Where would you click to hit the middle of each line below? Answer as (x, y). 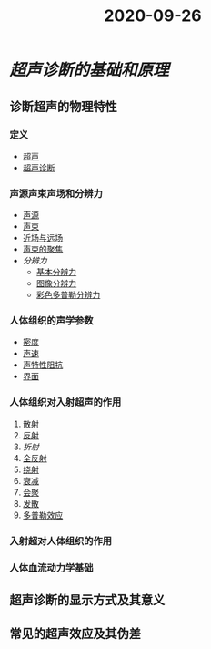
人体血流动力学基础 (51, 568)
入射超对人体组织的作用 (60, 541)
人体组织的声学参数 (51, 321)
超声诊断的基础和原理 (90, 70)
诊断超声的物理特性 (63, 106)
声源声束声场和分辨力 (56, 193)
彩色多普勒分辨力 (68, 295)
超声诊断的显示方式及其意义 (87, 600)
